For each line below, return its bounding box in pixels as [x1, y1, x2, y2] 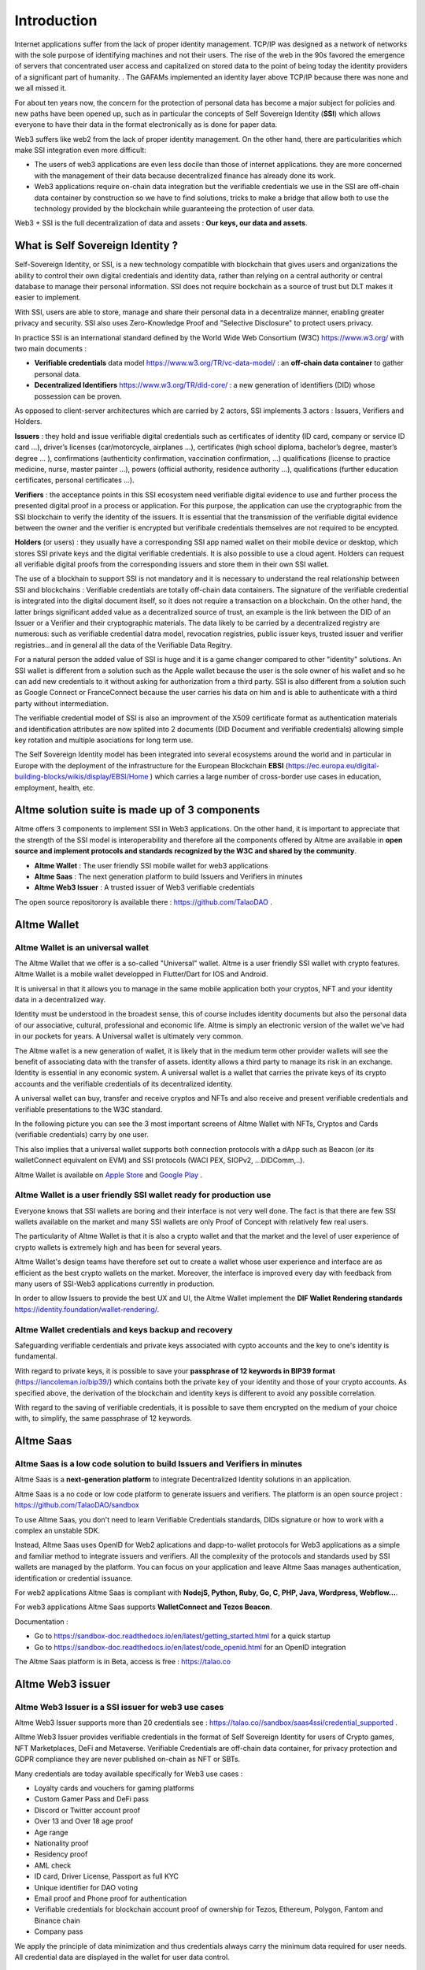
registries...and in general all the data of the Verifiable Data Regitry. [14, 640, 232, 649]
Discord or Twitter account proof [34, 1805, 141, 1815]
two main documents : [14, 344, 87, 354]
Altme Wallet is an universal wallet [14, 942, 150, 953]
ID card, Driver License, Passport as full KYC [34, 1871, 179, 1881]
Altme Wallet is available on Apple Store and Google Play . [14, 1170, 203, 1180]
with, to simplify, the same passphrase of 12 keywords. [14, 1414, 193, 1423]
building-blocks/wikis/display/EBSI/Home [14, 772, 149, 782]
